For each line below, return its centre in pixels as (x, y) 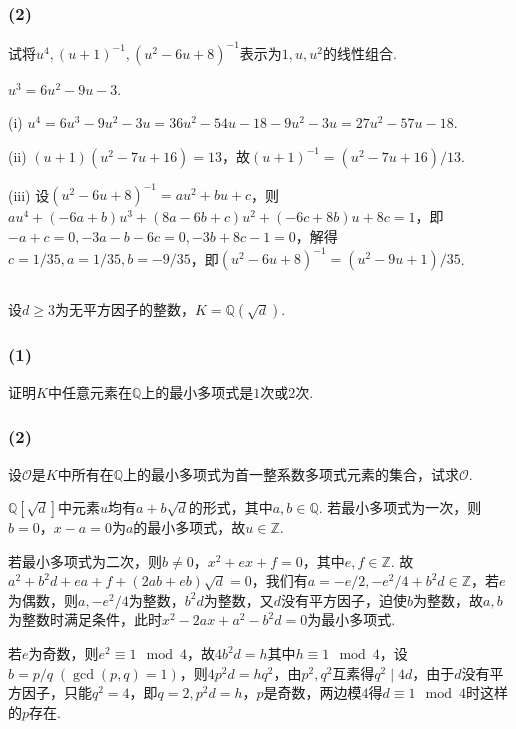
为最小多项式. (351, 619)
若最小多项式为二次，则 (85, 560)
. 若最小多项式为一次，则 (400, 507)
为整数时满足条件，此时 (85, 619)
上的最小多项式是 (197, 391)
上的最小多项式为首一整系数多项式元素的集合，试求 (291, 473)
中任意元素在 (89, 391)
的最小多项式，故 (189, 527)
